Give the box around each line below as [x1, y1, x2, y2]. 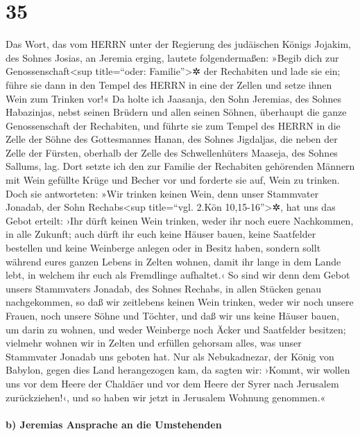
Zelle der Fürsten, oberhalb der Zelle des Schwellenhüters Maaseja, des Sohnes [6, 145, 338, 159]
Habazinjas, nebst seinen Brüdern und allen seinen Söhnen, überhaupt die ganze [6, 105, 347, 119]
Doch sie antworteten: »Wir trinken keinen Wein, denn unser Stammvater [6, 186, 319, 200]
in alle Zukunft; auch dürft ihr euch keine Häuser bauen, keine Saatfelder [6, 227, 316, 241]
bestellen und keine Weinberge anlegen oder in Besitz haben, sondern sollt [6, 241, 321, 255]
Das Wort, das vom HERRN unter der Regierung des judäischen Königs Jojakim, [6, 37, 351, 51]
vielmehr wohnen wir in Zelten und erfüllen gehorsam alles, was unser [6, 335, 302, 350]
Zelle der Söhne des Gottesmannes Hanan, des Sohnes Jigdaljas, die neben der [6, 132, 338, 146]
